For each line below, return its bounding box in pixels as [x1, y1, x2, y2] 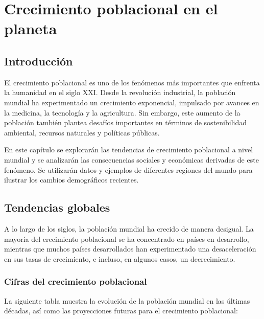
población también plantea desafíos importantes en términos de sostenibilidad [4, 117, 247, 128]
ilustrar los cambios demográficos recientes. [4, 174, 139, 185]
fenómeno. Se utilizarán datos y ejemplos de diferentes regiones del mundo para [4, 164, 253, 175]
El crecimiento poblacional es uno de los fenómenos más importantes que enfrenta [4, 77, 260, 87]
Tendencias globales [4, 199, 110, 215]
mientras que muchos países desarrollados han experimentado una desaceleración [4, 243, 256, 254]
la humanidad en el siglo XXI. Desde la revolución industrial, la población [4, 87, 236, 98]
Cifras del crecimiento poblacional [4, 275, 147, 288]
